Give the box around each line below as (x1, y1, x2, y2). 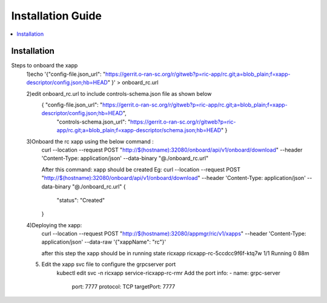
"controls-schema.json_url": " (56, 118, 131, 125)
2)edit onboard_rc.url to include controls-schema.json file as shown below (26, 90, 212, 97)
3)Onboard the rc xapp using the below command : (26, 138, 154, 145)
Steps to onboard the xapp (11, 62, 78, 69)
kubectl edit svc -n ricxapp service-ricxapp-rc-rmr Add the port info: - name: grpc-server (56, 269, 281, 276)
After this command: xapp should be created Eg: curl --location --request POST (41, 165, 241, 173)
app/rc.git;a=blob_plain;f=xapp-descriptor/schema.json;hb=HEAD (56, 127, 222, 134)
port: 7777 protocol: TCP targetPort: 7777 (71, 283, 176, 290)
